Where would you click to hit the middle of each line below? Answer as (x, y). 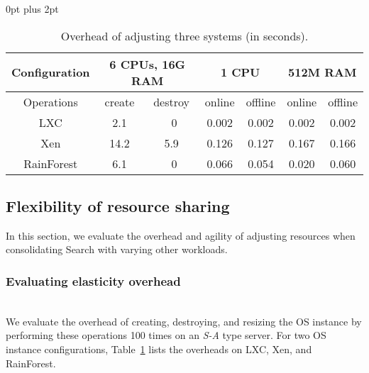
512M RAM (323, 72)
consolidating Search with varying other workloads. (117, 249)
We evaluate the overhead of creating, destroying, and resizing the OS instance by (184, 321)
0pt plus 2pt (32, 9)
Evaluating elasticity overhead (93, 280)
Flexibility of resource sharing (118, 205)
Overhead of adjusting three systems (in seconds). (184, 35)
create (120, 101)
